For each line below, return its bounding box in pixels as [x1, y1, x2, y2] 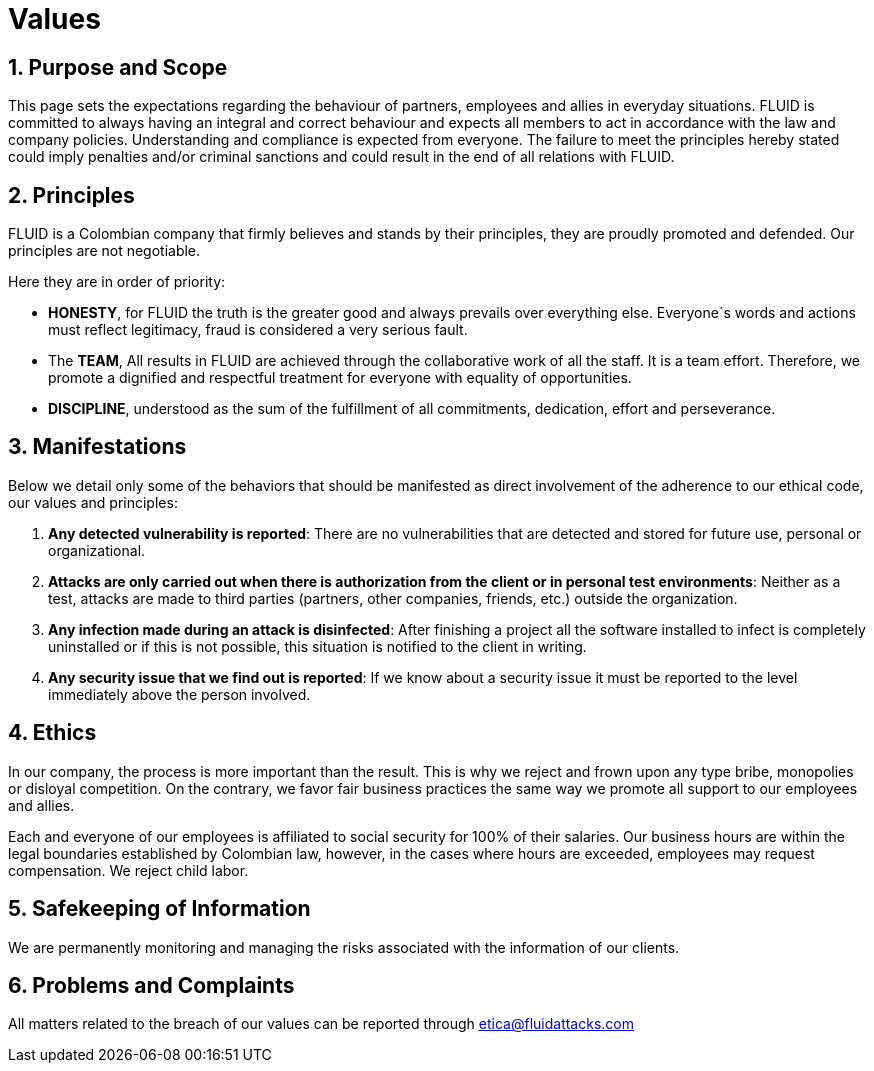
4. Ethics [8, 720, 97, 746]
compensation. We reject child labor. [8, 861, 249, 879]
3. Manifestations [8, 434, 187, 460]
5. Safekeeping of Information [8, 896, 311, 922]
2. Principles [8, 182, 135, 208]
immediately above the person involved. [48, 685, 311, 703]
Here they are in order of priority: [8, 273, 226, 291]
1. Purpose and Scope [8, 54, 228, 80]
